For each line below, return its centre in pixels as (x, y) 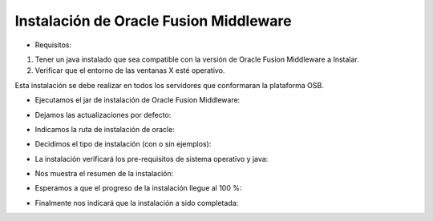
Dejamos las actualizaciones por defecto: (103, 115)
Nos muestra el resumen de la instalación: (104, 174)
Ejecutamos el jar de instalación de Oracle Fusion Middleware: (138, 100)
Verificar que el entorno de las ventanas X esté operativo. (130, 70)
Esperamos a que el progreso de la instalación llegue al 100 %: (138, 188)
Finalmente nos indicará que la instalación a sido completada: (137, 203)
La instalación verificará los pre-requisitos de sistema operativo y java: (152, 159)
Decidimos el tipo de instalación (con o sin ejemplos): (123, 144)
